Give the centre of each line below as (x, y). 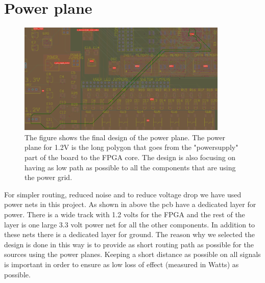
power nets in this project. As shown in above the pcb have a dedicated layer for (130, 204)
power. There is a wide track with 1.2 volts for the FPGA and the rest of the (125, 214)
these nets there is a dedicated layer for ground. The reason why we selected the (129, 234)
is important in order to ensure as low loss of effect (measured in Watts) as (122, 264)
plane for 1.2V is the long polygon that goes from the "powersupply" (131, 147)
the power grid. (49, 177)
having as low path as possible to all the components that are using (130, 167)
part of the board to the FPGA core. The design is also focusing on (130, 157)
